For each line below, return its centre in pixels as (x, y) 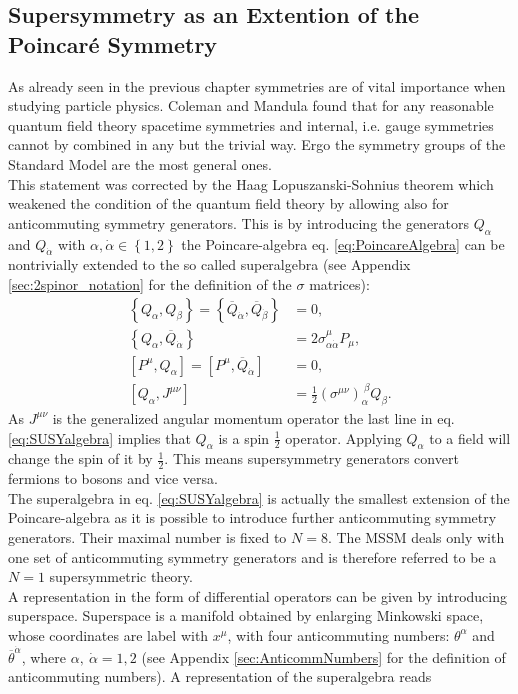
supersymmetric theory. (121, 576)
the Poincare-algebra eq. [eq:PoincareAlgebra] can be (343, 243)
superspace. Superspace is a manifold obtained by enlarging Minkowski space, (246, 615)
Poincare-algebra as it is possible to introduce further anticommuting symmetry (252, 517)
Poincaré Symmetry (113, 43)
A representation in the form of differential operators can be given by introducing (258, 595)
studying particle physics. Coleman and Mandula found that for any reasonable (251, 105)
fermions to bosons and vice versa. (113, 478)
